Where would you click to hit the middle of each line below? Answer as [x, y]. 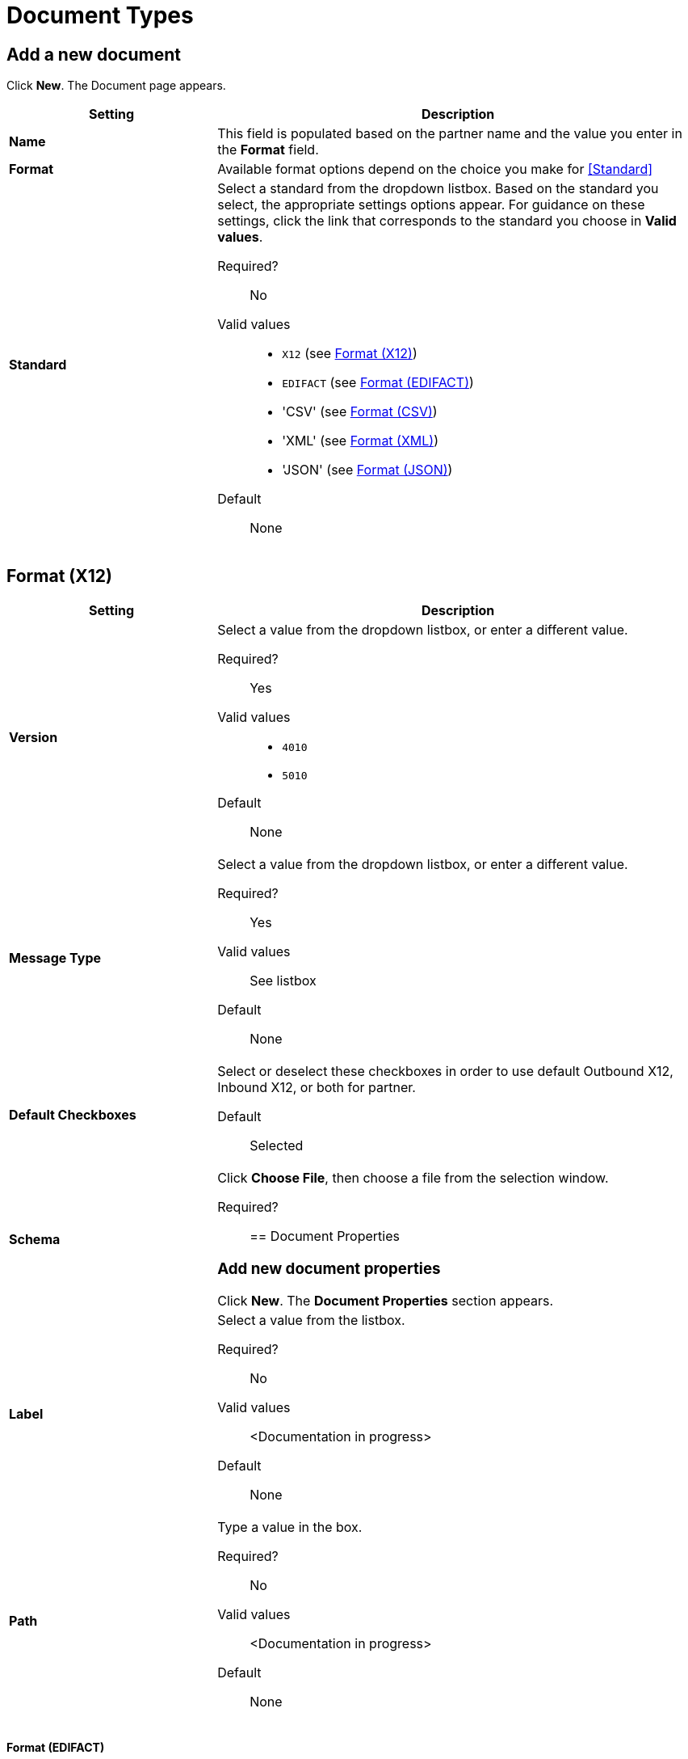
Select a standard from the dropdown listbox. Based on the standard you [438, 189]
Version [34, 738]
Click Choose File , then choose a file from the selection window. [413, 1178]
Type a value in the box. [290, 1527]
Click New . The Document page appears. [116, 86]
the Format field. [268, 150]
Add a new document [94, 54]
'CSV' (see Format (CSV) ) [360, 412]
